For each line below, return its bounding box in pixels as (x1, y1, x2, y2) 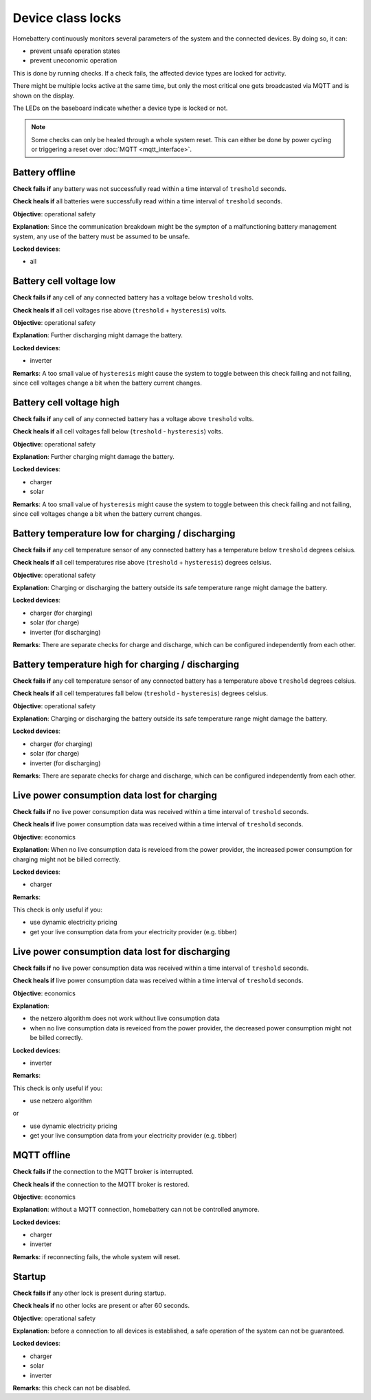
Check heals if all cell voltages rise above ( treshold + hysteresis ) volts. (12, 306, 227, 314)
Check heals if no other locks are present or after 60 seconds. (12, 1302, 190, 1310)
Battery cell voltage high (12, 396, 120, 408)
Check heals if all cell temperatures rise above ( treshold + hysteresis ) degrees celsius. (12, 558, 271, 567)
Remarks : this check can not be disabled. (12, 1384, 131, 1392)
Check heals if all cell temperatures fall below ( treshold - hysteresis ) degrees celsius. (12, 689, 268, 697)
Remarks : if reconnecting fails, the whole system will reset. (12, 1252, 181, 1261)
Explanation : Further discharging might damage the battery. (12, 331, 183, 339)
